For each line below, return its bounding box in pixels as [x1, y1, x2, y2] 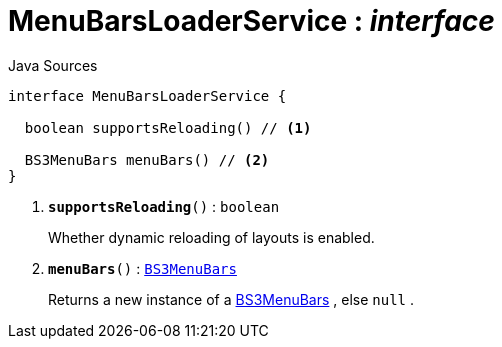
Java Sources [8, 56, 98, 74]
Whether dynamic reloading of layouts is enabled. [48, 228, 375, 246]
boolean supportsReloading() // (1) [24, 119, 312, 136]
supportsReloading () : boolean [48, 197, 280, 215]
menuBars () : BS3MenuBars [48, 259, 237, 277]
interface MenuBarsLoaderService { [8, 87, 287, 104]
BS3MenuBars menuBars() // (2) [24, 151, 270, 168]
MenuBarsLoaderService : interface [8, 4, 495, 38]
